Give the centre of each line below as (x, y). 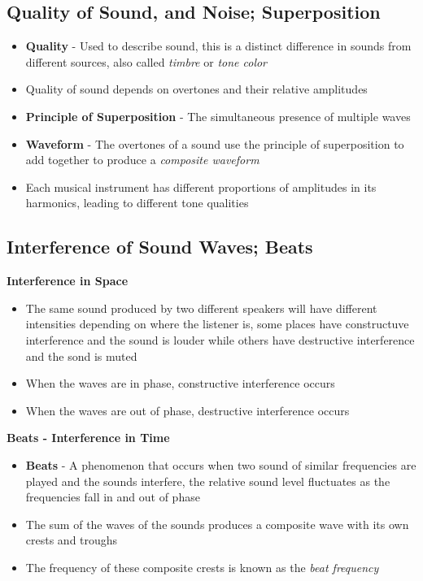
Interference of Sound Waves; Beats (160, 247)
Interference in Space (68, 281)
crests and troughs (72, 540)
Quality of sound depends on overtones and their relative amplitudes (196, 89)
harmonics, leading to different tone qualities (137, 203)
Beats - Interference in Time (88, 438)
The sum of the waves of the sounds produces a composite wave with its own (217, 524)
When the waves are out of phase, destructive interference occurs (188, 410)
